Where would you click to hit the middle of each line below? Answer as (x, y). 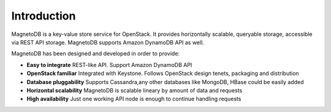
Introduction (44, 16)
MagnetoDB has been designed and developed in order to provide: (96, 54)
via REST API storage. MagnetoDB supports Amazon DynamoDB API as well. (108, 42)
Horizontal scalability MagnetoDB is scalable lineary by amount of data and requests (135, 90)
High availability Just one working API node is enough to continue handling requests (134, 99)
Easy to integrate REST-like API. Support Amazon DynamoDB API (109, 65)
